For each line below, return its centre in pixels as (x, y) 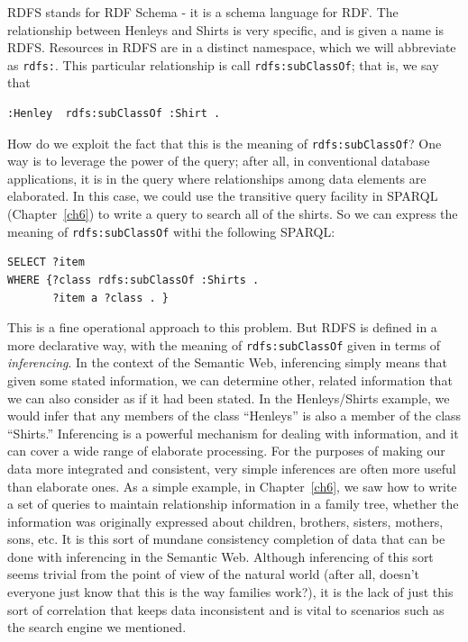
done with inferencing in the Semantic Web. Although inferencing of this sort (220, 556)
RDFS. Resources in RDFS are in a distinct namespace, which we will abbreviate (232, 47)
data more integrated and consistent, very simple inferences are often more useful (232, 468)
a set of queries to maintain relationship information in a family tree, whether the (233, 504)
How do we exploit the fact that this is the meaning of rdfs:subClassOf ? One (225, 143)
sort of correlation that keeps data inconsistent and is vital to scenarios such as (226, 609)
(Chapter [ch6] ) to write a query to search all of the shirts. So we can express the (233, 214)
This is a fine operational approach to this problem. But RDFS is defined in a (222, 327)
